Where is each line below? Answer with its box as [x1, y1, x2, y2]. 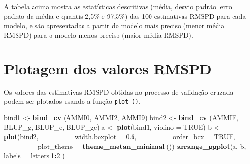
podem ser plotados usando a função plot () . [4, 96, 141, 106]
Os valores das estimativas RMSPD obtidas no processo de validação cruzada [4, 86, 233, 97]
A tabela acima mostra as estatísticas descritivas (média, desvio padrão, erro [4, 1, 232, 11]
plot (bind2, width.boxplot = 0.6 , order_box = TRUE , [4, 131, 235, 141]
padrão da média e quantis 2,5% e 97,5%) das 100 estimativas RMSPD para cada [4, 11, 246, 21]
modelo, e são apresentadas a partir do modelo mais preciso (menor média [4, 20, 225, 31]
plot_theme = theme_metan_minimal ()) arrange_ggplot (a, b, [38, 141, 246, 151]
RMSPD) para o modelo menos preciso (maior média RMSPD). [4, 30, 193, 40]
